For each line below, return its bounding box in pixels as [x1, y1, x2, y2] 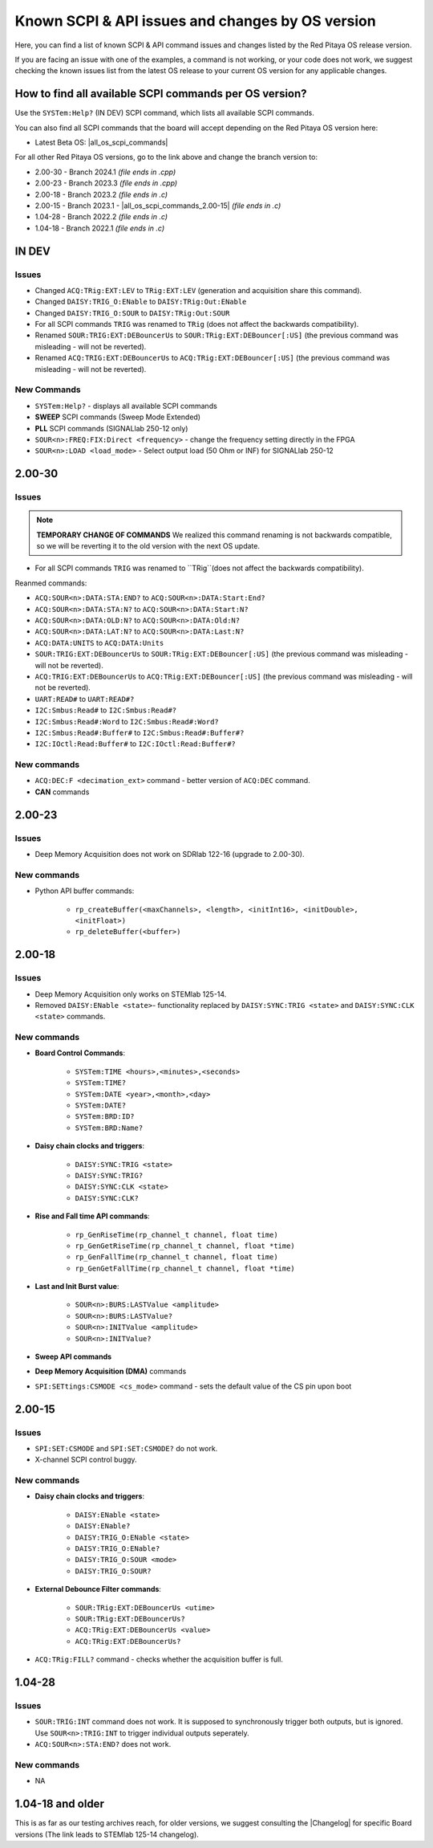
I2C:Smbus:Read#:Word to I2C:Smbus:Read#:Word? [34, 716, 220, 726]
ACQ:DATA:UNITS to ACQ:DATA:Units [34, 638, 164, 647]
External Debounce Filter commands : [34, 1585, 162, 1594]
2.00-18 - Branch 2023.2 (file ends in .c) [34, 190, 168, 199]
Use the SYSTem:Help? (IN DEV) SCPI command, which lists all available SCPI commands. [14, 108, 314, 118]
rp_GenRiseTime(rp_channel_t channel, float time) [75, 1230, 278, 1239]
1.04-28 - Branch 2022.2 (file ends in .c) [34, 212, 168, 222]
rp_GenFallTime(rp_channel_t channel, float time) [75, 1253, 278, 1262]
